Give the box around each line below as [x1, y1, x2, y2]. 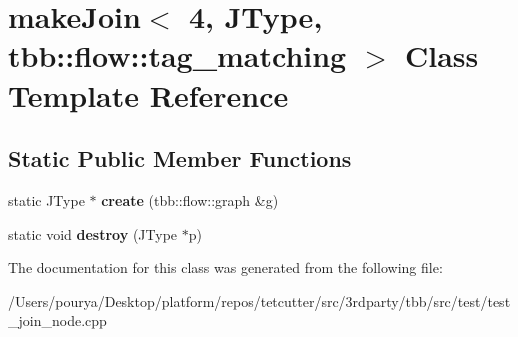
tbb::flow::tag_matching [8, 35, 347, 76]
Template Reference [8, 74, 289, 115]
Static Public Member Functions [8, 143, 352, 174]
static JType [8, 189, 85, 210]
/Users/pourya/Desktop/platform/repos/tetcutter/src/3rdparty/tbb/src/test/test [8, 290, 511, 311]
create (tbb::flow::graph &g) [101, 189, 279, 210]
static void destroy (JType [8, 223, 178, 244]
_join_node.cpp [8, 310, 107, 331]
